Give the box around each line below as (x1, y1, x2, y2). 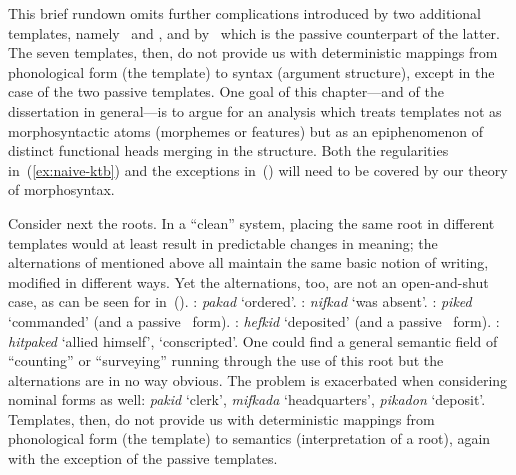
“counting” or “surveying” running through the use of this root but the (8, 350, 444, 371)
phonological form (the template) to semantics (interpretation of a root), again (8, 428, 491, 449)
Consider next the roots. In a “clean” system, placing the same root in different (8, 212, 495, 233)
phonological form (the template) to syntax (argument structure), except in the (8, 61, 495, 82)
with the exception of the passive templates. (8, 448, 278, 469)
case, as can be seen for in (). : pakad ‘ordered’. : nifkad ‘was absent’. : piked (8, 291, 472, 312)
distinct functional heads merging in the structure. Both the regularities (8, 140, 449, 161)
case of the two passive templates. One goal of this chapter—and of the (8, 81, 444, 102)
